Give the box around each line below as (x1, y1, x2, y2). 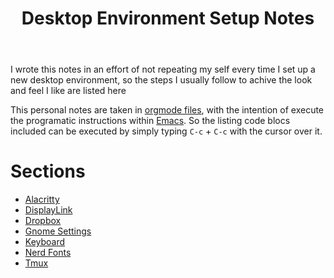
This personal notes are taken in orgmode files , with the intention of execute (10, 104, 325, 116)
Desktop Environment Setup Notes (21, 7, 315, 30)
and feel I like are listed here (10, 85, 127, 97)
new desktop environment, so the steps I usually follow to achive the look (10, 74, 313, 86)
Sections (10, 160, 86, 183)
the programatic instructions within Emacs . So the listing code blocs (10, 115, 291, 127)
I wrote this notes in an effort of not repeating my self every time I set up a (10, 63, 316, 76)
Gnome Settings (24, 225, 92, 237)
